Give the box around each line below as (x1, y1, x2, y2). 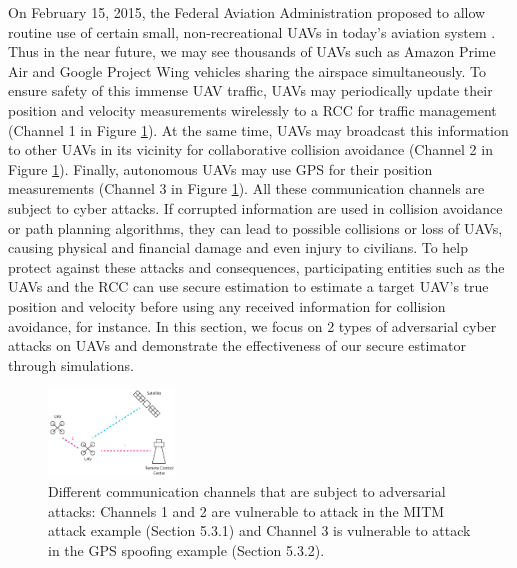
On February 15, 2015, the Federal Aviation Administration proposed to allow (8, 2, 486, 22)
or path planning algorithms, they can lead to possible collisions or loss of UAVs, (8, 217, 503, 238)
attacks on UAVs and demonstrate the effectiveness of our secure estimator (8, 335, 466, 356)
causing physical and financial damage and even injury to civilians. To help (8, 237, 468, 258)
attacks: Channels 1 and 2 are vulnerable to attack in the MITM (48, 500, 445, 521)
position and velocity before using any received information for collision (8, 295, 446, 316)
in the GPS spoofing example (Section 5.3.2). (48, 539, 325, 560)
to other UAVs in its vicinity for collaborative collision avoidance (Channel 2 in (8, 139, 493, 160)
